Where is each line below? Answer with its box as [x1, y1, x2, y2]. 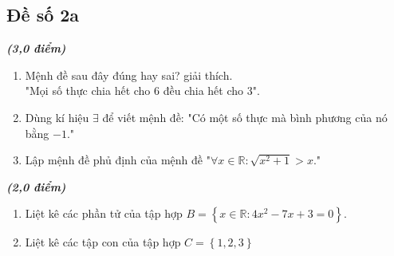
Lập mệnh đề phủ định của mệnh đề [25, 152, 203, 168]
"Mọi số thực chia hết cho [25, 82, 151, 99]
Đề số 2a [6, 2, 80, 27]
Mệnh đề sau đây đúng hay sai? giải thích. [25, 66, 233, 83]
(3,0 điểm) [6, 40, 66, 57]
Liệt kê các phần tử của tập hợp [25, 205, 183, 222]
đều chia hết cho [163, 82, 244, 99]
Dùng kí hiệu [25, 108, 89, 125]
